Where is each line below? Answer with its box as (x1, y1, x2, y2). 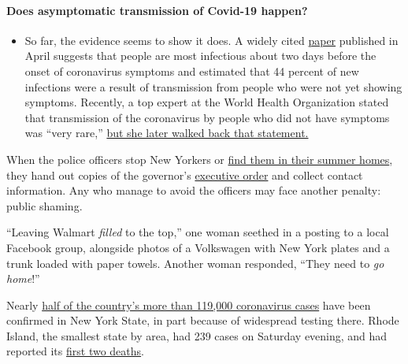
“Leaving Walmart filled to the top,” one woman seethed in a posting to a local (6, 224, 389, 240)
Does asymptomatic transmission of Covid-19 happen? (6, 2, 308, 18)
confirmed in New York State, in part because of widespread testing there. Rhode (6, 312, 399, 329)
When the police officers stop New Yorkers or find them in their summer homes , (6, 150, 393, 167)
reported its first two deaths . (6, 343, 144, 359)
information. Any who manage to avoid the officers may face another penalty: (6, 182, 381, 199)
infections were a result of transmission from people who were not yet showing (24, 78, 402, 95)
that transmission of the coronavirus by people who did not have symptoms (24, 109, 390, 125)
